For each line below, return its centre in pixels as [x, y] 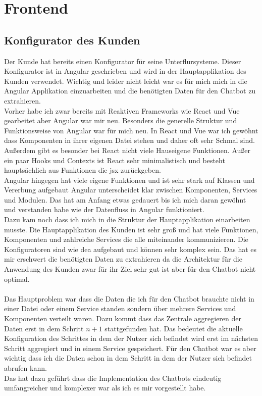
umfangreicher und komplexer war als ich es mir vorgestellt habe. [105, 388]
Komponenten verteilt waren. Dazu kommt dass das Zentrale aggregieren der [123, 318]
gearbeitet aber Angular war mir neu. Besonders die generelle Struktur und [121, 120]
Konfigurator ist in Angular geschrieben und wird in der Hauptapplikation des [125, 71]
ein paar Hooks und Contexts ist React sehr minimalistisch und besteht [115, 160]
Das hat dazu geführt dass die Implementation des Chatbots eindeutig [113, 378]
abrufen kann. [25, 367]
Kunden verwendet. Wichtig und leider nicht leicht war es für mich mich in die [126, 81]
